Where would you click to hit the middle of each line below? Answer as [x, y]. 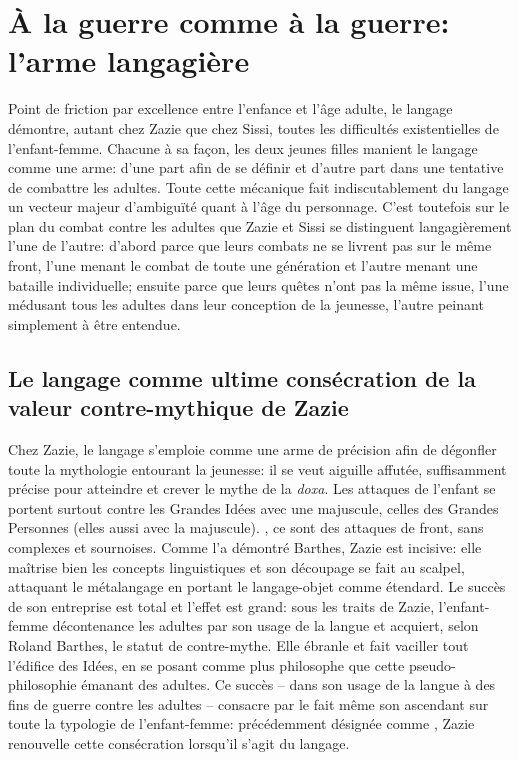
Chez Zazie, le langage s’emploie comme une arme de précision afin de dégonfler [252, 449]
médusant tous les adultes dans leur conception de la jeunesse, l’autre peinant [246, 304]
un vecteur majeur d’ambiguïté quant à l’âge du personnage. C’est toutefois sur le [258, 206]
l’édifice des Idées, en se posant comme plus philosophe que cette [206, 664]
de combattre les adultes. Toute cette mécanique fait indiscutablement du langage [258, 186]
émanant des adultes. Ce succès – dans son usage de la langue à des [288, 684]
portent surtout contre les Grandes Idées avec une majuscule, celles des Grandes [253, 507]
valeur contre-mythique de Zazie [178, 407]
